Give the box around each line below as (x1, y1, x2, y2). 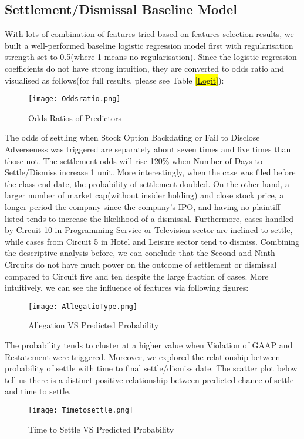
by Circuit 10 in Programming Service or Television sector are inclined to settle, (5, 224, 293, 236)
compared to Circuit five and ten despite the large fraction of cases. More (5, 270, 269, 282)
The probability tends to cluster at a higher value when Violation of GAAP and (5, 338, 293, 351)
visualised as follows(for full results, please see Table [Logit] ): (5, 74, 224, 86)
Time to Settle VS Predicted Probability (28, 423, 174, 435)
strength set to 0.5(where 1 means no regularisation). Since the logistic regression (5, 51, 297, 63)
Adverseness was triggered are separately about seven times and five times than (5, 143, 291, 155)
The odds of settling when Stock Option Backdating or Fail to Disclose (5, 131, 260, 144)
